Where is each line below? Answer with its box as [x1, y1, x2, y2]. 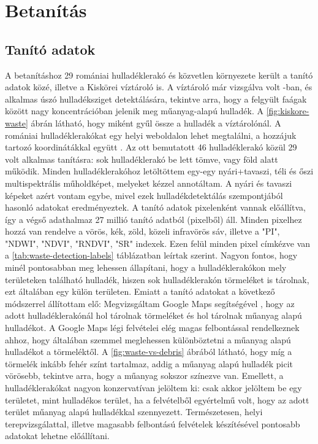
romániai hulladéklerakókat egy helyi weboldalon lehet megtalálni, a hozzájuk [5, 128, 297, 141]
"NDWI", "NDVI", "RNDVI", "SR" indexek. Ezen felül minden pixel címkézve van [5, 236, 311, 249]
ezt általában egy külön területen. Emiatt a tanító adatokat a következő [5, 285, 275, 298]
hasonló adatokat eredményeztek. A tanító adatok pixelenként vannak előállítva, [5, 201, 306, 214]
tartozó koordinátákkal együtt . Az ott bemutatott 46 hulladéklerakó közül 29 [5, 141, 297, 154]
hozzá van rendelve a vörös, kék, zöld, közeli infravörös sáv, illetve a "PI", [5, 225, 280, 238]
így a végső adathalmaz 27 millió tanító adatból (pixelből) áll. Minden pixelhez [5, 212, 302, 225]
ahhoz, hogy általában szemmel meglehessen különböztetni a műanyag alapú [5, 333, 291, 346]
